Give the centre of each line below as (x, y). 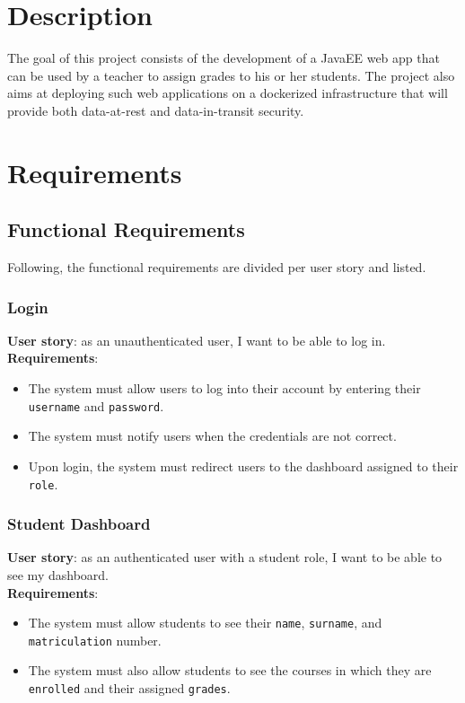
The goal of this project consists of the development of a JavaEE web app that (224, 58)
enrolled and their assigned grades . (129, 688)
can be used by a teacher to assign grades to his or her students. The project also (231, 75)
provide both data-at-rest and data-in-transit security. (156, 110)
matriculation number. (95, 640)
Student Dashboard (79, 524)
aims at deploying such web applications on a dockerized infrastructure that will (228, 93)
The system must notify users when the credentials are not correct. (212, 436)
